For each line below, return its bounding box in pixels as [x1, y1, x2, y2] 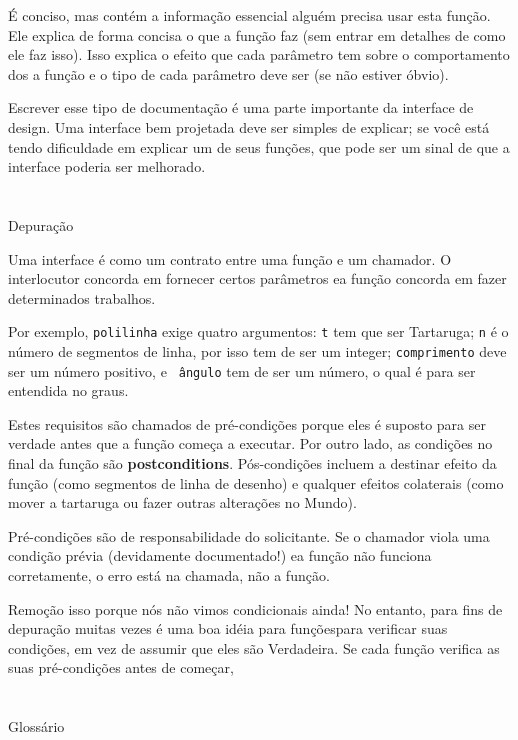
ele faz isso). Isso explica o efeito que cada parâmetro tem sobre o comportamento [8, 44, 510, 65]
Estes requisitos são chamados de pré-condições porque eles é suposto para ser [8, 413, 486, 434]
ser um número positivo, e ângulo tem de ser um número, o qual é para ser [8, 360, 476, 381]
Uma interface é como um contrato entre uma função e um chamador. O [8, 248, 452, 269]
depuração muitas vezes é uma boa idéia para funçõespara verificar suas [8, 618, 448, 639]
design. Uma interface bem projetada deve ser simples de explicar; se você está [8, 116, 490, 137]
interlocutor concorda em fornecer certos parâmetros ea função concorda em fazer [8, 268, 507, 289]
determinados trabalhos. [8, 287, 156, 308]
